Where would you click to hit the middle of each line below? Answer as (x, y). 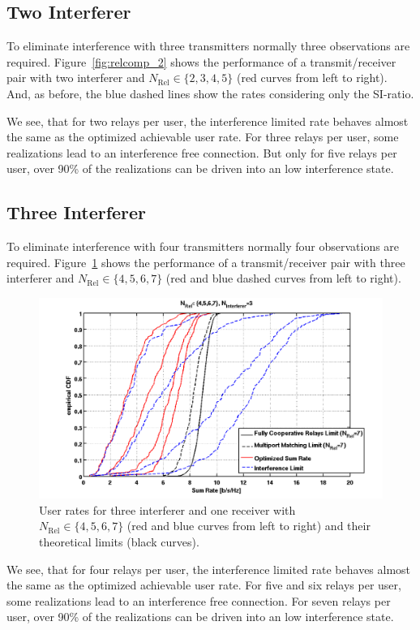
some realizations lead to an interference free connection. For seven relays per (199, 600)
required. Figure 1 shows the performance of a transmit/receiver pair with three (206, 262)
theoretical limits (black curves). (119, 541)
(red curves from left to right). (312, 78)
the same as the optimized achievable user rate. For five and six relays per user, (204, 585)
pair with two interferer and (76, 78)
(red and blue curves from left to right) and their (249, 526)
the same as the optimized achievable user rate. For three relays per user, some (203, 137)
